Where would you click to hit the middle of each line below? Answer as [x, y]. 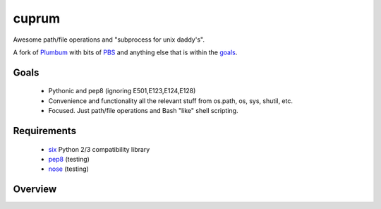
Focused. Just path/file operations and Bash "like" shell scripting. [143, 111]
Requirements [45, 131]
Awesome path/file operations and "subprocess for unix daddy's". [109, 40]
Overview [35, 190]
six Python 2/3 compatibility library [99, 149]
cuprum [36, 18]
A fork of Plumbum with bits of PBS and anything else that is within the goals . [125, 52]
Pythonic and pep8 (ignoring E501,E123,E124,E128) [122, 91]
